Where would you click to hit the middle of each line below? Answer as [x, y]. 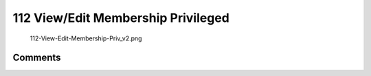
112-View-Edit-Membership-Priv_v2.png [86, 38]
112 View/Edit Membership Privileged [121, 18]
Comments [37, 58]
